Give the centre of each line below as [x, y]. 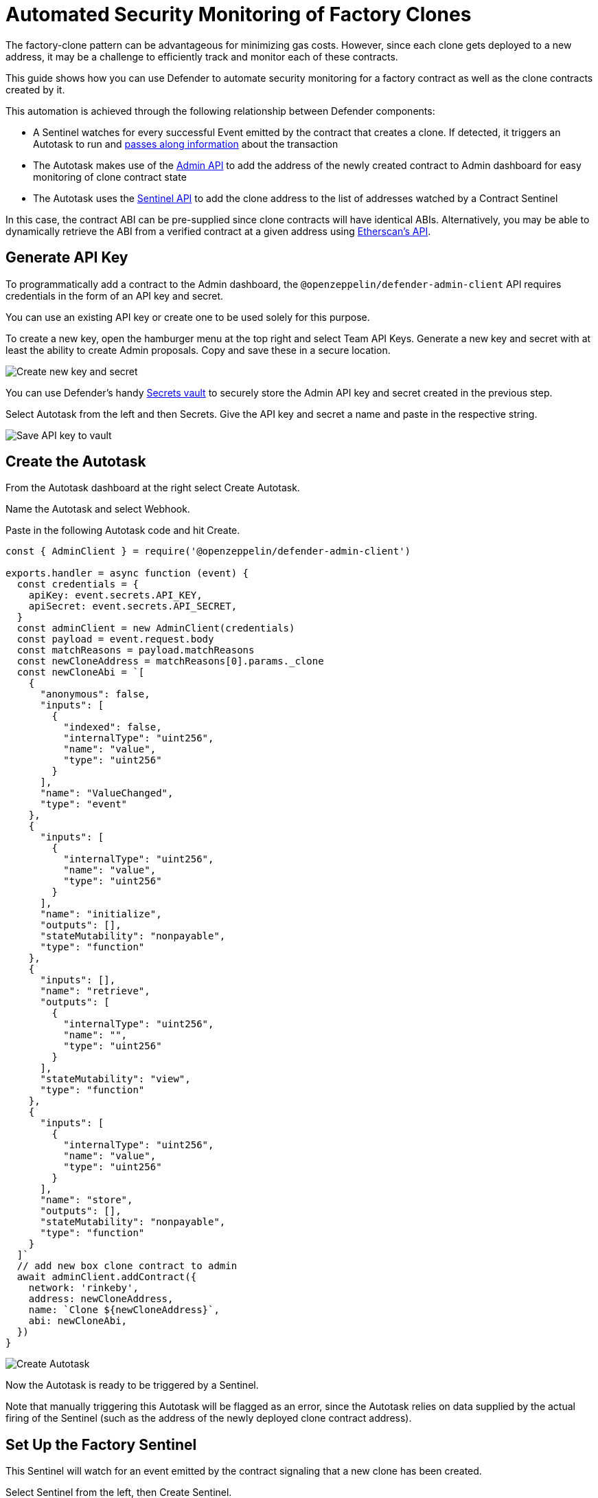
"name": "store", [87, 1200]
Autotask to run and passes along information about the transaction [186, 144]
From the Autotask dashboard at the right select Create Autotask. [153, 488]
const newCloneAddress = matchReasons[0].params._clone [170, 661]
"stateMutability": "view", [115, 1079]
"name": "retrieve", [95, 991]
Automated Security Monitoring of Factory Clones [239, 14]
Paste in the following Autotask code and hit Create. [123, 530]
